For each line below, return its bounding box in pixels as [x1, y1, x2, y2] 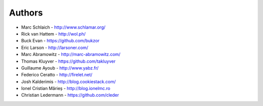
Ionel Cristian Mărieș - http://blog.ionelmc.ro [21, 86, 111, 91]
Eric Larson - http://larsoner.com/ [21, 44, 89, 51]
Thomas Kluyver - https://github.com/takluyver [21, 58, 116, 64]
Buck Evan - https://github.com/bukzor [21, 38, 100, 44]
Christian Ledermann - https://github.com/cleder [21, 92, 119, 98]
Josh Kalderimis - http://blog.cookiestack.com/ [21, 78, 116, 85]
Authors [9, 7, 43, 18]
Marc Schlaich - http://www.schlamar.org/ [21, 24, 106, 30]
